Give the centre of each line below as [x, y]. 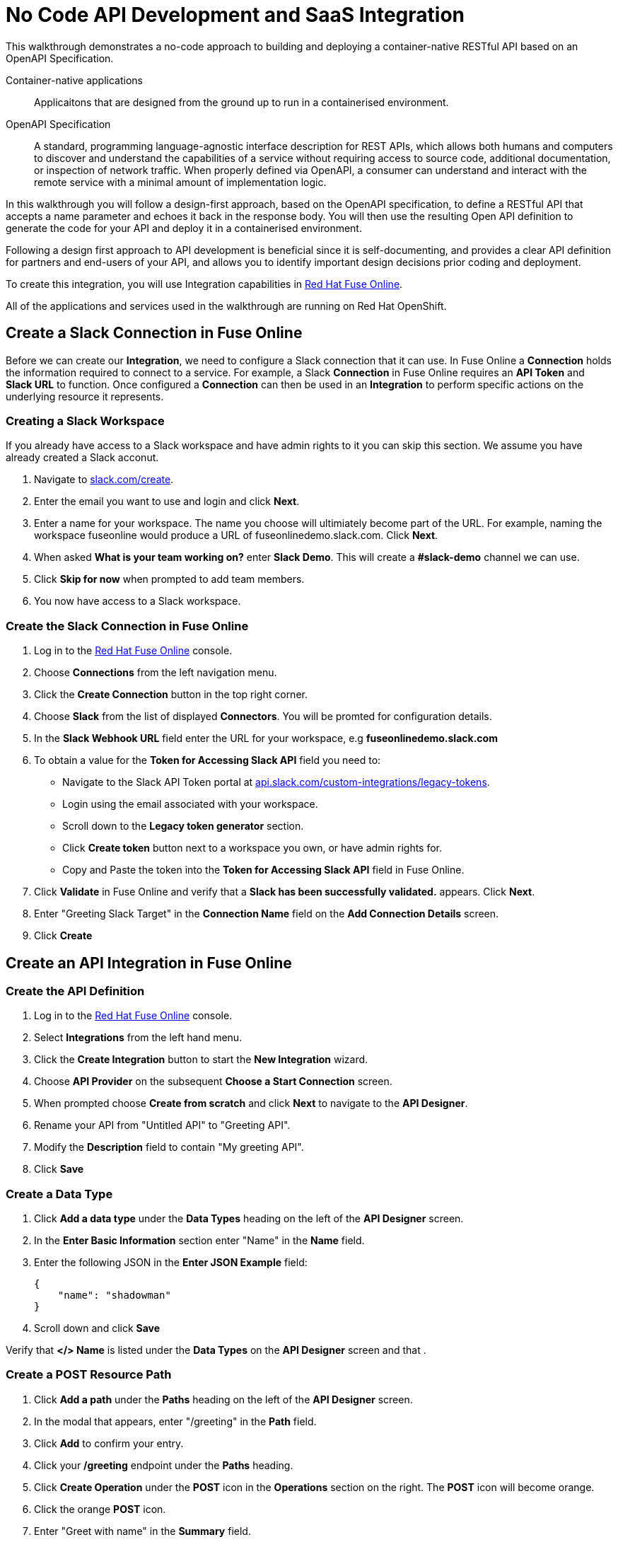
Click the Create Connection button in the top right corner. [171, 695]
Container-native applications [74, 80]
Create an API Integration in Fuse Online [149, 963]
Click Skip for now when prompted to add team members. [169, 579]
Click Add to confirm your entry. [109, 1443]
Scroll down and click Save [97, 1328]
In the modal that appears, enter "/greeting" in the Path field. [175, 1421]
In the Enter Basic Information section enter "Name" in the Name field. [199, 1241]
